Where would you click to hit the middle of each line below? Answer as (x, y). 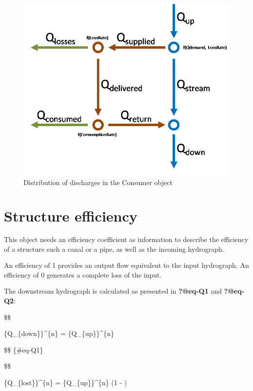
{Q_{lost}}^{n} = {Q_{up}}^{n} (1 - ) (66, 382)
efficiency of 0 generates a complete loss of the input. (83, 274)
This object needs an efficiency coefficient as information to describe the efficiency (126, 239)
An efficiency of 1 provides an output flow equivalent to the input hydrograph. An (126, 265)
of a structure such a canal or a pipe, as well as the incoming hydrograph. (114, 249)
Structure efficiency (71, 216)
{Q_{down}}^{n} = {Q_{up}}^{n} (59, 333)
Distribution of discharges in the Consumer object (98, 182)
